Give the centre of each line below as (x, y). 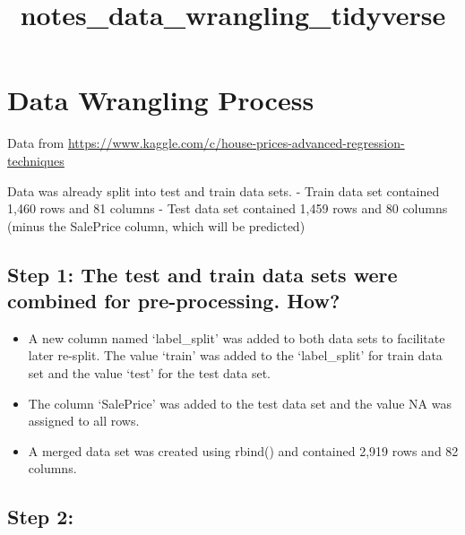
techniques (36, 160)
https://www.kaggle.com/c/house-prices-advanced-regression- (236, 143)
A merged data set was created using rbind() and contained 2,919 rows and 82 (243, 450)
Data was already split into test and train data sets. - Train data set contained (224, 190)
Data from (36, 143)
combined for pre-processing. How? (174, 301)
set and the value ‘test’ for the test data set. (149, 373)
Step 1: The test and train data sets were (202, 274)
